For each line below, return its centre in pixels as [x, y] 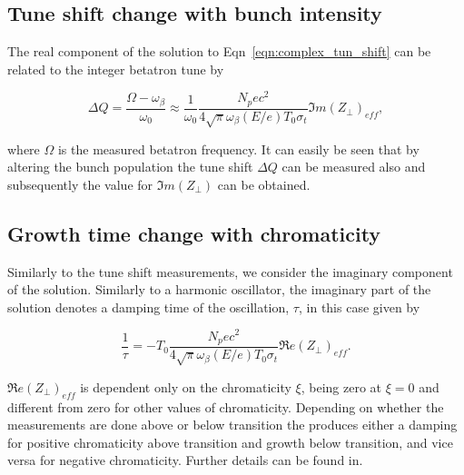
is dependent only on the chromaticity [186, 386]
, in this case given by [359, 307]
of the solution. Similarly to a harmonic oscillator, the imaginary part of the [219, 289]
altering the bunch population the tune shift [130, 167]
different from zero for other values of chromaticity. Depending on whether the [226, 406]
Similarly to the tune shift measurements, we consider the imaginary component [230, 271]
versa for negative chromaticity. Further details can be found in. [185, 460]
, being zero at [341, 386]
